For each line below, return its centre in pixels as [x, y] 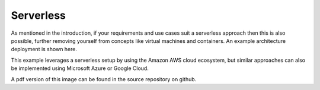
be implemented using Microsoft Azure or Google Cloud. [80, 68]
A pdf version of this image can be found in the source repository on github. [104, 79]
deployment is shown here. [44, 49]
